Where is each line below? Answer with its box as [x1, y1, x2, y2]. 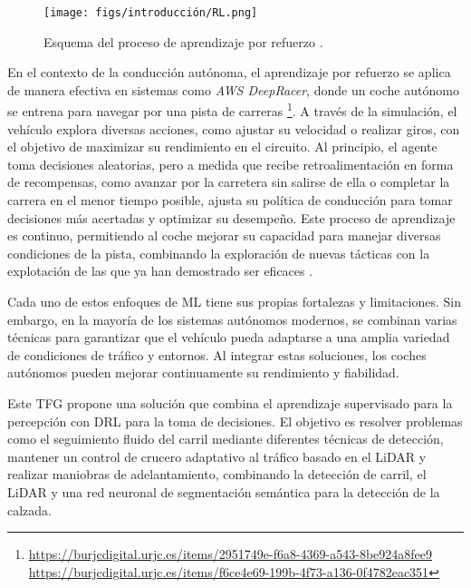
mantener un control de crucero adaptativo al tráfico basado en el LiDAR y [7, 446, 427, 465]
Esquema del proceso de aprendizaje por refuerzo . [43, 32, 323, 51]
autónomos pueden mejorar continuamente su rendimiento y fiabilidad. [7, 363, 399, 382]
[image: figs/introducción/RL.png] [43, 6, 258, 19]
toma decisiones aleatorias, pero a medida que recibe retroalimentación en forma [7, 154, 454, 173]
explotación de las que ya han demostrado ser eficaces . [7, 261, 313, 280]
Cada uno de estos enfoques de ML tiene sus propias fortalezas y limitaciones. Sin [7, 292, 461, 311]
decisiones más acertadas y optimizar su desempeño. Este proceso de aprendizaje [7, 208, 456, 227]
